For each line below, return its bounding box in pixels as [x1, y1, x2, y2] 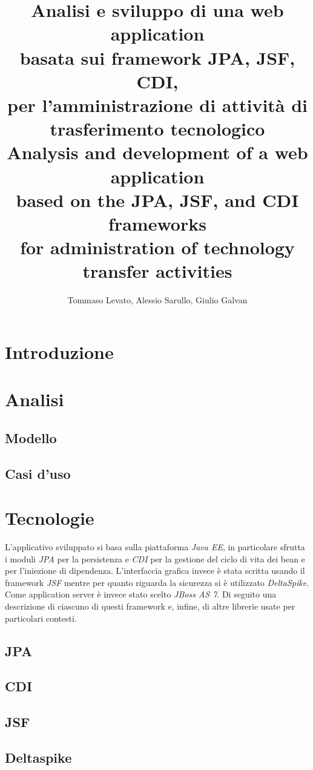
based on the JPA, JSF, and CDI [16, 187, 299, 212]
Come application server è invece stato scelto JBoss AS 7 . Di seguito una [5, 588, 277, 601]
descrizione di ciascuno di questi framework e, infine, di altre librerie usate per [5, 600, 295, 612]
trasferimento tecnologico [50, 116, 265, 141]
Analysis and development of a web [7, 140, 308, 165]
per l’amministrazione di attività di [7, 92, 308, 117]
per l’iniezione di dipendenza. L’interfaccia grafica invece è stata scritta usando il [5, 564, 305, 577]
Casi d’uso [5, 464, 71, 482]
